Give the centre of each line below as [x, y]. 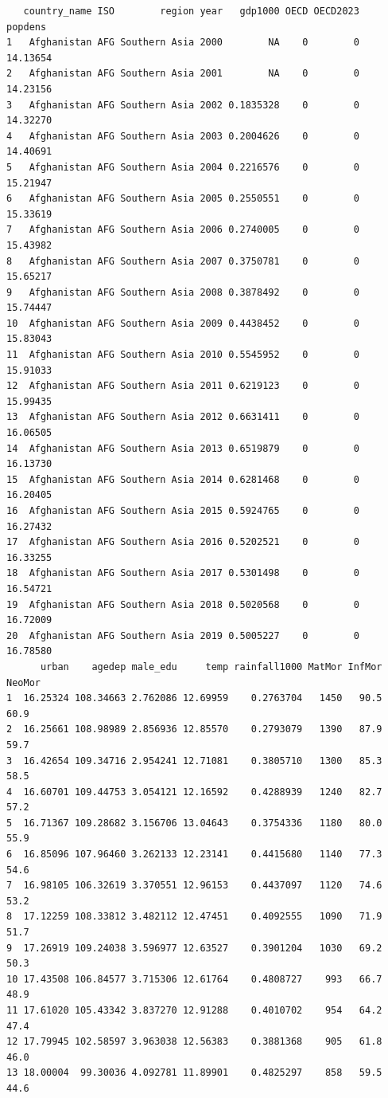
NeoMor [23, 682]
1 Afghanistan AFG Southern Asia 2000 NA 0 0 [183, 43]
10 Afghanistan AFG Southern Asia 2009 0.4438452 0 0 [183, 323]
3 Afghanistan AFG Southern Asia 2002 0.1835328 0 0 [183, 105]
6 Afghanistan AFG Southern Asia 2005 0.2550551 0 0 [183, 199]
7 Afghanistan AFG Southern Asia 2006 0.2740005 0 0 [183, 230]
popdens [27, 27]
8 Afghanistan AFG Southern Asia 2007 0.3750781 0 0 [183, 261]
